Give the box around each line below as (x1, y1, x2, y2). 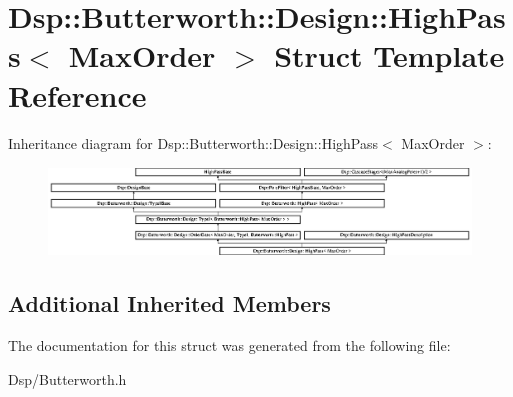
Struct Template (274, 35, 505, 76)
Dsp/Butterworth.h (8, 368, 127, 389)
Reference (8, 74, 147, 115)
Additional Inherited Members (8, 288, 331, 319)
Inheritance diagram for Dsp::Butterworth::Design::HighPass (8, 132, 378, 153)
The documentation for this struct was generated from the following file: (8, 335, 451, 356)
